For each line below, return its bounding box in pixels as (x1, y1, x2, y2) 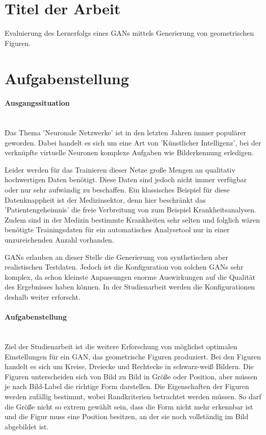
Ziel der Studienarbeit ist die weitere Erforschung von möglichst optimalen (5, 341, 237, 351)
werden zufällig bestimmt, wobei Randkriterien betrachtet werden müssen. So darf (5, 391, 261, 401)
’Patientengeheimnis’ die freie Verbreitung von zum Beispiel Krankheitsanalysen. (5, 204, 256, 215)
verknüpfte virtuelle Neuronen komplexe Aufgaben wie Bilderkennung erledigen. (5, 147, 254, 158)
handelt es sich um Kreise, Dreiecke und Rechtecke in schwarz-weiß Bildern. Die (5, 361, 254, 372)
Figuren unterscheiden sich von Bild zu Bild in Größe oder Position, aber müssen (5, 371, 258, 381)
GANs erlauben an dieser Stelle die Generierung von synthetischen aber (5, 251, 228, 262)
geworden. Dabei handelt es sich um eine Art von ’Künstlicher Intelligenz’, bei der (5, 137, 261, 148)
